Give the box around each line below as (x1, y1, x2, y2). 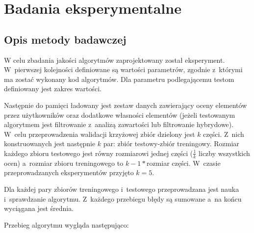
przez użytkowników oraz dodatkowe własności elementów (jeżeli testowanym (4, 109, 235, 120)
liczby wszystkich (199, 148, 250, 158)
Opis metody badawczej (4, 31, 127, 47)
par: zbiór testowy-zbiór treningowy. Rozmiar (103, 138, 239, 149)
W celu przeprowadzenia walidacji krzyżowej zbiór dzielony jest (4, 129, 195, 139)
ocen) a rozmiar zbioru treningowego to (4, 157, 124, 168)
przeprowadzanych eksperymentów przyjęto (4, 167, 134, 178)
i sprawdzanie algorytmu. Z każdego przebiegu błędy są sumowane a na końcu (4, 193, 242, 204)
